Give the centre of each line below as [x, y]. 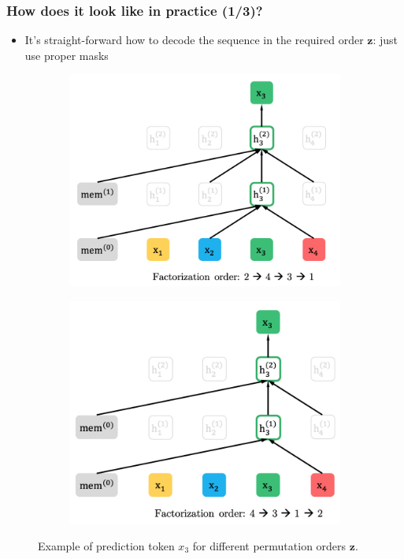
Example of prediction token [106, 545]
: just [385, 40]
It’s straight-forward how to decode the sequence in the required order [194, 40]
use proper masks [67, 55]
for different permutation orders [269, 545]
